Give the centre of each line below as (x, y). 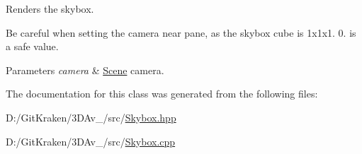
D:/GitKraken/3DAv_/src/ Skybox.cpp (91, 141)
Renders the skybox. (50, 8)
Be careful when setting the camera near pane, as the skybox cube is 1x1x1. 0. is (181, 32)
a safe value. (32, 46)
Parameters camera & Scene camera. (85, 70)
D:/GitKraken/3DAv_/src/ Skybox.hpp (91, 117)
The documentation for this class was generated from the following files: (162, 94)
